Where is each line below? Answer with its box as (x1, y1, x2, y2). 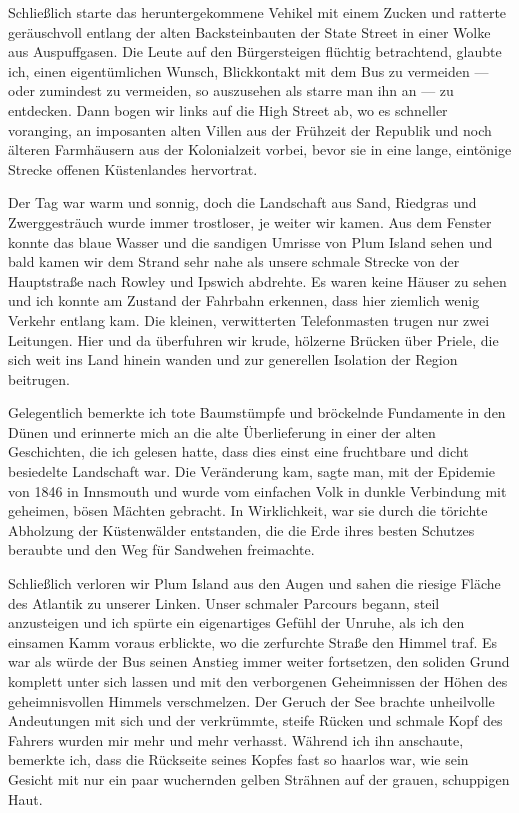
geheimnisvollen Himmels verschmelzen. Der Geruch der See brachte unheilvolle (8, 690, 495, 711)
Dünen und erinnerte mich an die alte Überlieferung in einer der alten (8, 421, 436, 442)
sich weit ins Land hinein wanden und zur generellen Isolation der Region (8, 349, 458, 370)
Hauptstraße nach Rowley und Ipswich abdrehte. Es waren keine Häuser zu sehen (8, 270, 507, 291)
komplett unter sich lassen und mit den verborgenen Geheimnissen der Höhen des (8, 671, 508, 691)
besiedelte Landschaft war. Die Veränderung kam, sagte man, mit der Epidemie (8, 461, 496, 482)
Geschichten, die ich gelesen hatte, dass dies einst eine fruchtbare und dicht (8, 441, 469, 462)
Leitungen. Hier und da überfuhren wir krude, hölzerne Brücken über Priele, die (8, 329, 499, 350)
